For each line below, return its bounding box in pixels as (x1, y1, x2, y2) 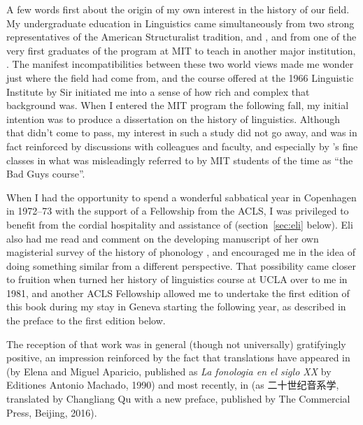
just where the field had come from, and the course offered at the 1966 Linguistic (6, 70, 354, 85)
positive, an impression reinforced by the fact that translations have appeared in (6, 350, 350, 365)
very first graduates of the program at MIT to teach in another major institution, (6, 43, 356, 57)
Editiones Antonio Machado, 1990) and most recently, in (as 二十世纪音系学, (6, 377, 339, 392)
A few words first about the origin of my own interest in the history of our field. (6, 2, 350, 16)
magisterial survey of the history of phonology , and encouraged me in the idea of (6, 245, 355, 259)
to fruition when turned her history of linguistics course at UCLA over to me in (6, 272, 348, 287)
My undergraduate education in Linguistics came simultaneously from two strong (6, 15, 355, 30)
